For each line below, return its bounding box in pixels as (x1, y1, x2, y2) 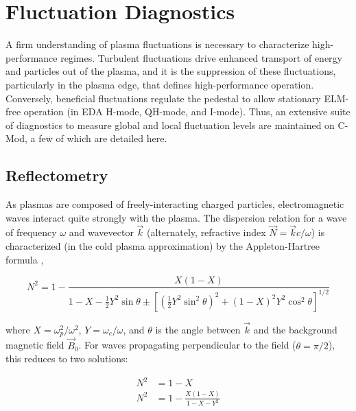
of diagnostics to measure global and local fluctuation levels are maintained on (5, 117, 335, 132)
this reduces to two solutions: (5, 351, 128, 366)
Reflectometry (5, 165, 108, 186)
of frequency (5, 225, 57, 239)
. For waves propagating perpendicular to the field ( (78, 338, 296, 352)
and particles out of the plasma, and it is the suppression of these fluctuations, (5, 64, 336, 78)
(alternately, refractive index (147, 225, 266, 239)
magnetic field (5, 338, 64, 352)
